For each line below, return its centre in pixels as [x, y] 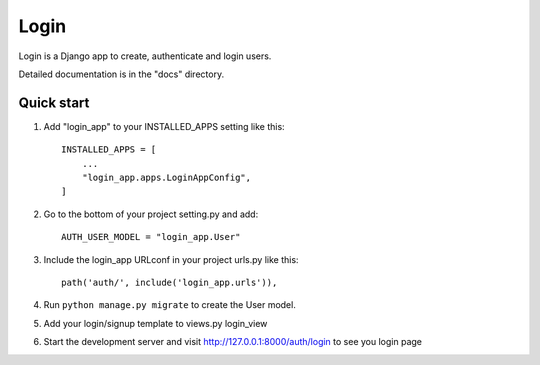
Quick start [54, 102]
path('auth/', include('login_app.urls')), [169, 282]
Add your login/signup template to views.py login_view [155, 323]
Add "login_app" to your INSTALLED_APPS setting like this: [164, 126]
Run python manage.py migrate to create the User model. [170, 305]
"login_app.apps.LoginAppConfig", [166, 178]
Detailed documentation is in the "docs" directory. [121, 74]
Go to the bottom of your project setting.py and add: [151, 214]
